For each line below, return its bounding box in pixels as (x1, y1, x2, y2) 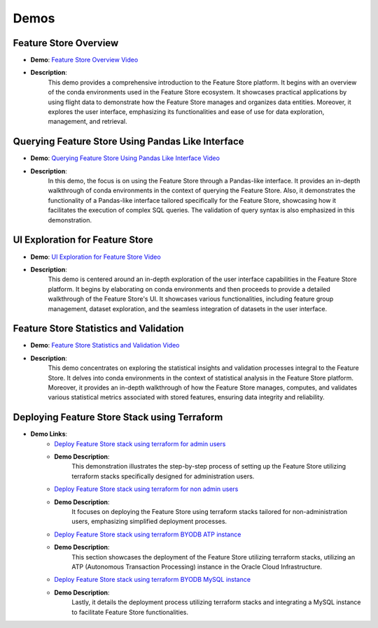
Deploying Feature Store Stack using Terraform (13, 411, 223, 423)
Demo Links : (30, 430, 68, 438)
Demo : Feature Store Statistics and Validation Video (30, 341, 180, 350)
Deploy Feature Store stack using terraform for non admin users (54, 485, 239, 493)
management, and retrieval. (48, 117, 127, 126)
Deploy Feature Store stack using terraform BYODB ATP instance (54, 530, 241, 538)
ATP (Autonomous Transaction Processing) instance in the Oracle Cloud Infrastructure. (71, 562, 322, 571)
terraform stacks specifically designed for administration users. (71, 472, 255, 480)
